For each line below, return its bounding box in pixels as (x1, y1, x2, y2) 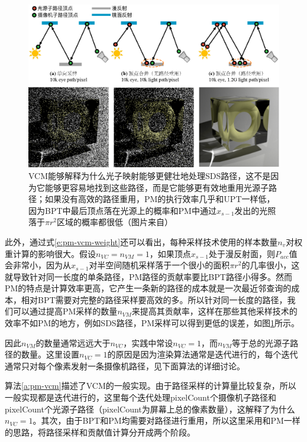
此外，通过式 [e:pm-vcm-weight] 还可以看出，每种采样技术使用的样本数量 (5, 235, 278, 248)
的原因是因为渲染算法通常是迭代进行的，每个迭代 (107, 348, 298, 360)
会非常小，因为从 (5, 259, 71, 271)
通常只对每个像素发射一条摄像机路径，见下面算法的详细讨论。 (5, 359, 245, 372)
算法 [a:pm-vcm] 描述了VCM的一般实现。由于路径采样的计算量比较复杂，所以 (5, 379, 296, 392)
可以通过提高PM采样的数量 (12, 305, 118, 317)
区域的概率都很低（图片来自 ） (57, 216, 173, 228)
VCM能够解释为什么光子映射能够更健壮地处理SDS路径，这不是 (28, 169, 271, 181)
